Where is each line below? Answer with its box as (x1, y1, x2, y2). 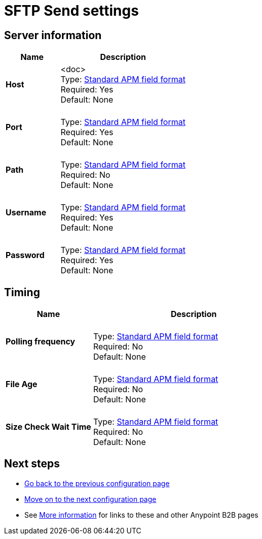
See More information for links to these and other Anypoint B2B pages (24, 510, 258, 519)
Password (6, 250, 45, 261)
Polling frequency (6, 336, 76, 347)
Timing (4, 286, 40, 299)
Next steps (4, 457, 60, 470)
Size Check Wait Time (6, 422, 91, 432)
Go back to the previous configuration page (24, 479, 170, 488)
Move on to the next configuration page (24, 494, 157, 503)
